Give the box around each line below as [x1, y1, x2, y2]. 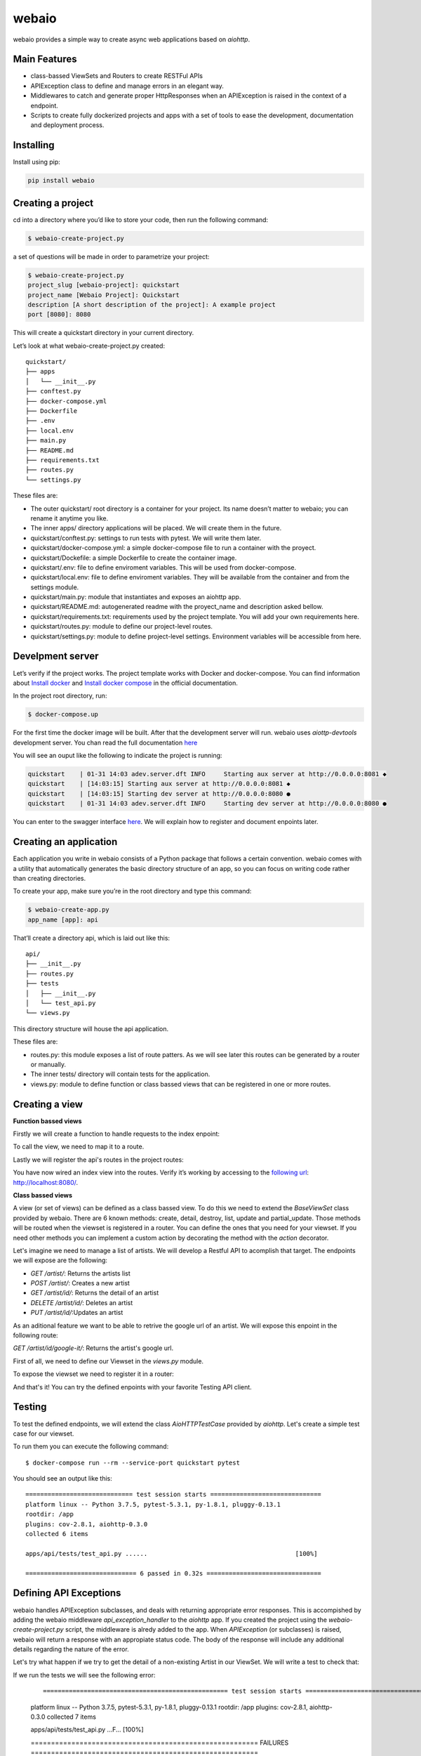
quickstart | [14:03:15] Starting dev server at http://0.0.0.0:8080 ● [27, 789, 291, 797]
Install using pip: [13, 158, 61, 166]
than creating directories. [13, 874, 86, 882]
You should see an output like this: [13, 1474, 112, 1483]
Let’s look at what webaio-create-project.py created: [13, 341, 165, 350]
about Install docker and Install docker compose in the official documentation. [13, 679, 238, 687]
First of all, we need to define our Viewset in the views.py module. [13, 1356, 203, 1365]
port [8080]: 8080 [27, 310, 91, 319]
